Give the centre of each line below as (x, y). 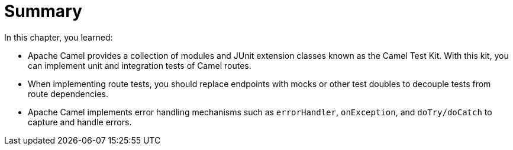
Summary (43, 11)
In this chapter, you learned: (59, 37)
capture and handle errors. (80, 122)
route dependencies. (68, 94)
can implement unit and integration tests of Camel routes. (140, 65)
